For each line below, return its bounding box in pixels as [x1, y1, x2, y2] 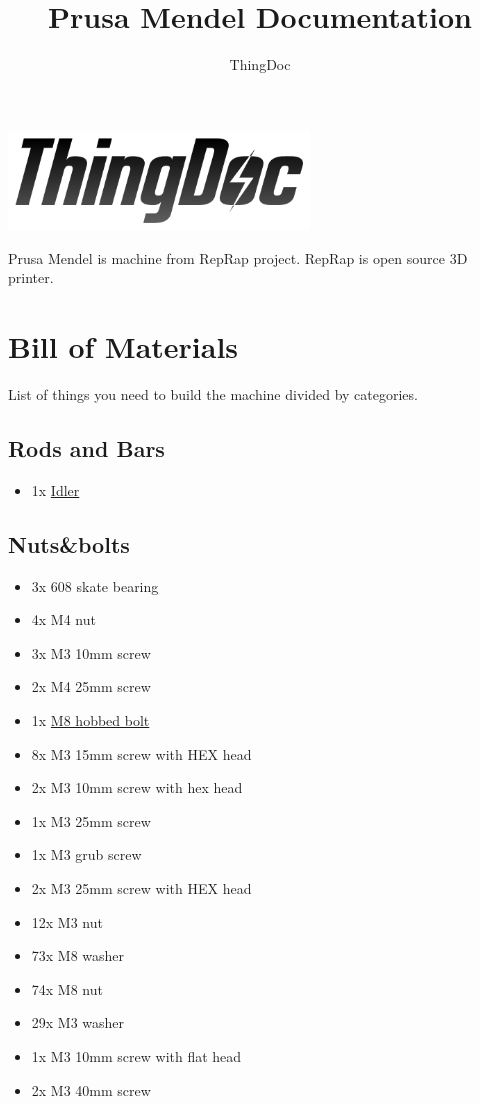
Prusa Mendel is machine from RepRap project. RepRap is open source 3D [8, 247, 468, 268]
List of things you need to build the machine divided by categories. [8, 384, 418, 405]
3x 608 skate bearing [31, 575, 159, 596]
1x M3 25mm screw [31, 810, 151, 831]
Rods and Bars [8, 433, 165, 463]
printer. [8, 267, 54, 288]
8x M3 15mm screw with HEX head [31, 743, 252, 764]
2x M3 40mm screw [31, 1079, 151, 1100]
